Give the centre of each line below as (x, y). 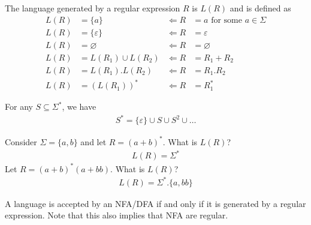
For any (19, 106)
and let (93, 141)
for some (227, 20)
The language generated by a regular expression (93, 8)
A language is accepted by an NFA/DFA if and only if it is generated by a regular (155, 203)
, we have (79, 106)
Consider (21, 141)
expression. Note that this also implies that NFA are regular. (117, 215)
